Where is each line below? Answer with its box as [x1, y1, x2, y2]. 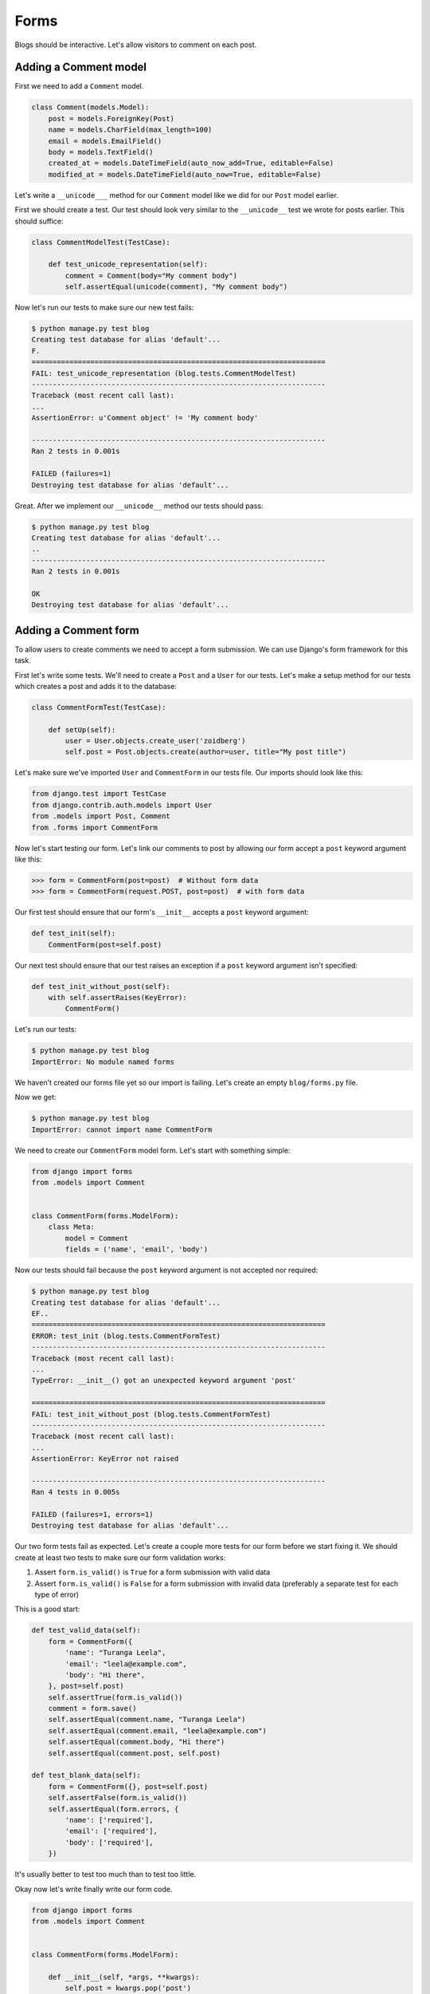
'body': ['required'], [64, 1838, 154, 1846]
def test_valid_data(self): [31, 1626, 141, 1635]
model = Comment [64, 1233, 129, 1243]
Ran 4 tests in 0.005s [31, 1488, 120, 1497]
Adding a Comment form [14, 623, 139, 637]
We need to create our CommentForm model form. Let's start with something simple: [14, 1145, 291, 1155]
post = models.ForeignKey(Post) [48, 114, 175, 123]
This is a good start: [14, 1604, 80, 1614]
